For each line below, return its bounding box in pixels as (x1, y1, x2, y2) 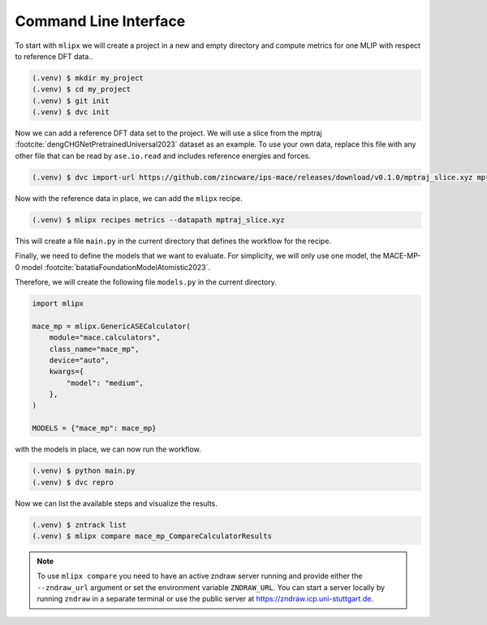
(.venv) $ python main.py (32, 466, 136, 476)
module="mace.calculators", (49, 333, 162, 342)
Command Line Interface (15, 12, 186, 30)
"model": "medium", (66, 378, 144, 387)
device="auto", (49, 355, 110, 365)
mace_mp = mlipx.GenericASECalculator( (32, 321, 191, 331)
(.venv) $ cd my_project (32, 85, 131, 94)
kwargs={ (49, 367, 84, 376)
